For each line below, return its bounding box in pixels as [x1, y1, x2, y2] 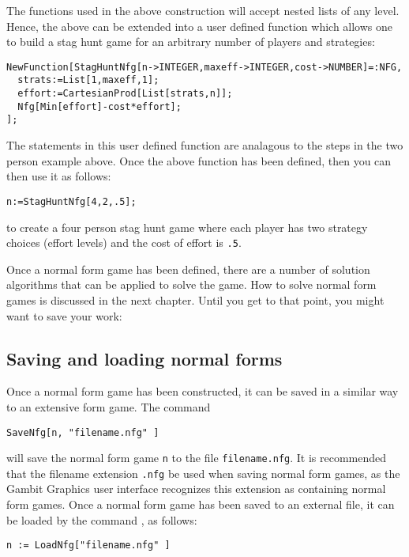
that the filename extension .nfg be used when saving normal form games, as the [6, 464, 400, 481]
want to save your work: [6, 307, 122, 324]
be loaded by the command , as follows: [6, 511, 197, 528]
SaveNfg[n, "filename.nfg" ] [6, 426, 159, 438]
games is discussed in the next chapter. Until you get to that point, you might [6, 291, 385, 308]
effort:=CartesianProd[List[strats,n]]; [17, 88, 233, 100]
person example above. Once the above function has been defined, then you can [6, 152, 392, 169]
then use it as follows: [6, 168, 111, 184]
